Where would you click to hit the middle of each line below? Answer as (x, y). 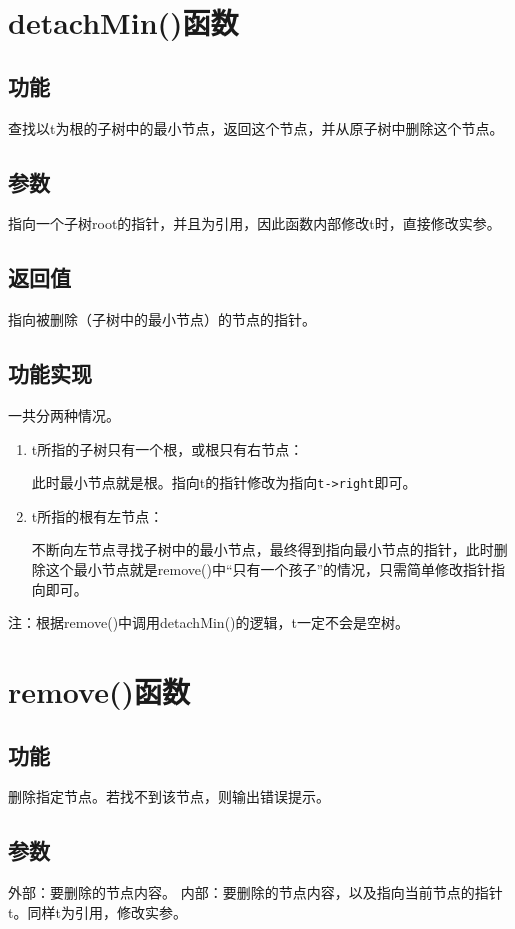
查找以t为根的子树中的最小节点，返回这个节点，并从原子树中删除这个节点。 (256, 127)
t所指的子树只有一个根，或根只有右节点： (167, 448)
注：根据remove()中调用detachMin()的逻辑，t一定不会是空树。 (208, 622)
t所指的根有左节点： (97, 515)
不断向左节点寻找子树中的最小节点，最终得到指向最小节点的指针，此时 (262, 549)
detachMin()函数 (123, 22)
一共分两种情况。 (64, 414)
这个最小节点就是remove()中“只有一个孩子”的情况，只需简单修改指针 (268, 569)
